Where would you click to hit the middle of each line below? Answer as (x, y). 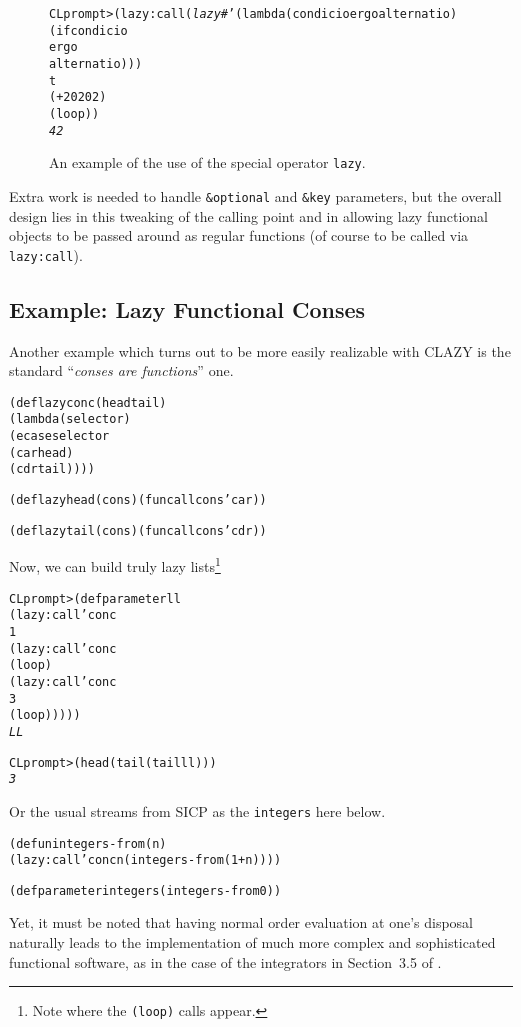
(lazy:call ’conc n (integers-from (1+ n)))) (145, 860)
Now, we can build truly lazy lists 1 (115, 565)
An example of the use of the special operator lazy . (207, 162)
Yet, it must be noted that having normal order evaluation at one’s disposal (241, 922)
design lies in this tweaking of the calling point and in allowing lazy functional (248, 215)
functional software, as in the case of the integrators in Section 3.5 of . (225, 961)
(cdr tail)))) (52, 469)
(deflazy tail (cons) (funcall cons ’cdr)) (138, 530)
